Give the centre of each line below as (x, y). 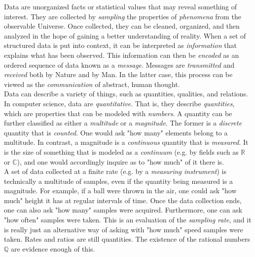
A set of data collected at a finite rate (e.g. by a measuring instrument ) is (115, 171)
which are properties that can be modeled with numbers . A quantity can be (118, 113)
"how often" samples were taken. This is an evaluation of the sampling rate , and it (128, 220)
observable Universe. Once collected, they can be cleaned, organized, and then (122, 26)
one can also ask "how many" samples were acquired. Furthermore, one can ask (123, 210)
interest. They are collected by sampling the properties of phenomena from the (123, 16)
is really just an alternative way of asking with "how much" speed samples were (124, 229)
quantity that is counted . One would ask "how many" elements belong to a (116, 132)
